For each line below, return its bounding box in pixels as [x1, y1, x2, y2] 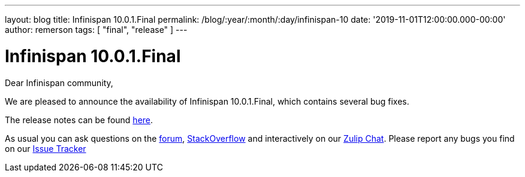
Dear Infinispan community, [5, 77, 113, 88]
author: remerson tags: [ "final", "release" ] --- [5, 25, 188, 35]
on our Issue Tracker [5, 143, 86, 154]
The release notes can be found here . [5, 114, 153, 125]
